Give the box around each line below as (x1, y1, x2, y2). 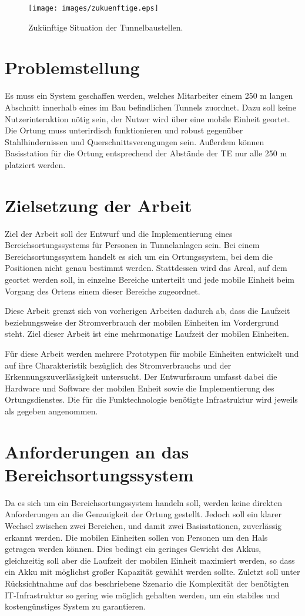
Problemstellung (5, 55, 140, 79)
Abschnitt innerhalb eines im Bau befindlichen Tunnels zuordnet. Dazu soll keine (5, 101, 296, 113)
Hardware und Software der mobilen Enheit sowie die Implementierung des (5, 381, 274, 394)
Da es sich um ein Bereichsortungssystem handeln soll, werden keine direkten (5, 496, 282, 508)
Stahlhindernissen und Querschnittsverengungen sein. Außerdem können (5, 135, 264, 148)
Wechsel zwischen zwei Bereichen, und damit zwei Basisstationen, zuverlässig (5, 520, 282, 532)
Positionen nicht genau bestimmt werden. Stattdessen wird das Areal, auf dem (5, 262, 287, 274)
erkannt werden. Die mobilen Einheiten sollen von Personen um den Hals (5, 531, 268, 543)
